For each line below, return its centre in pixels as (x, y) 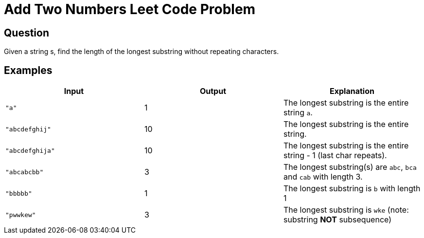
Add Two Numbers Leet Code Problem (130, 9)
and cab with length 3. (323, 177)
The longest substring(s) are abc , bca (350, 167)
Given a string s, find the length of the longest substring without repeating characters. (141, 52)
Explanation (352, 91)
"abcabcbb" (25, 172)
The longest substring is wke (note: (346, 210)
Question (26, 33)
